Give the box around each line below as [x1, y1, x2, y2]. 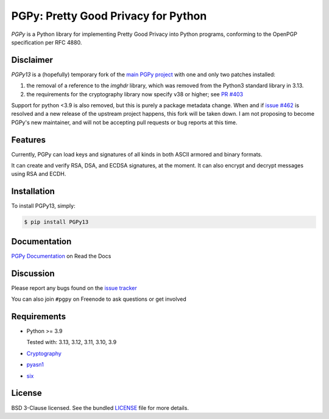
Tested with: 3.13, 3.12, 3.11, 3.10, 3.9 [26, 339, 117, 346]
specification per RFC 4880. [11, 38, 82, 46]
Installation [11, 186, 55, 197]
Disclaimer [11, 55, 53, 65]
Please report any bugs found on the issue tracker [11, 284, 137, 292]
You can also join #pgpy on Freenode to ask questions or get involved [11, 295, 186, 303]
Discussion [11, 268, 55, 278]
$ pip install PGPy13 [24, 219, 89, 225]
